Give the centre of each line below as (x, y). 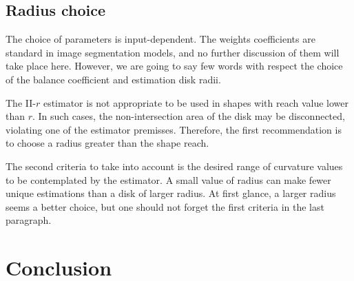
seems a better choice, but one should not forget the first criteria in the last (165, 206)
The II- (21, 102)
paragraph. (29, 220)
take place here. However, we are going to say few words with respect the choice (174, 66)
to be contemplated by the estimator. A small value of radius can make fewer (168, 179)
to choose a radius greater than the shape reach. (107, 143)
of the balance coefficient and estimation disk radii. (113, 79)
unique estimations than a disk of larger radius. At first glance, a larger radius (171, 193)
